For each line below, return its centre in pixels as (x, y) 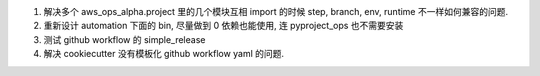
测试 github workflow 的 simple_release (124, 39)
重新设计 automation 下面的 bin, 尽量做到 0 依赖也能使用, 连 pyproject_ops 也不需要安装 (223, 26)
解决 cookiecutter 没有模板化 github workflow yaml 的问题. (164, 54)
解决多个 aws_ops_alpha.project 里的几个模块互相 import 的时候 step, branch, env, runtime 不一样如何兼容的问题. (276, 11)
